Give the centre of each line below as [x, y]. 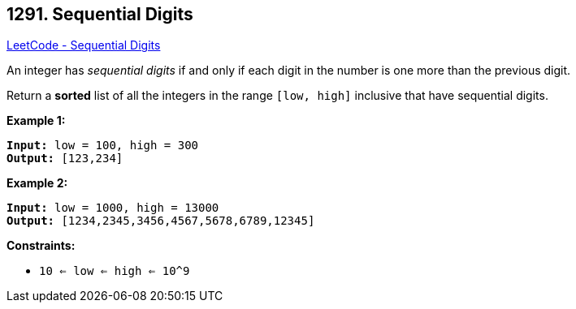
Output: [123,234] [65, 159]
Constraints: [41, 246]
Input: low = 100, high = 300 [103, 146]
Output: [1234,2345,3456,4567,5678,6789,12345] [161, 221]
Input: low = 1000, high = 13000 [113, 208]
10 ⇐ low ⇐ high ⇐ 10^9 [115, 271]
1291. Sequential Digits [100, 14]
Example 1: [36, 121]
